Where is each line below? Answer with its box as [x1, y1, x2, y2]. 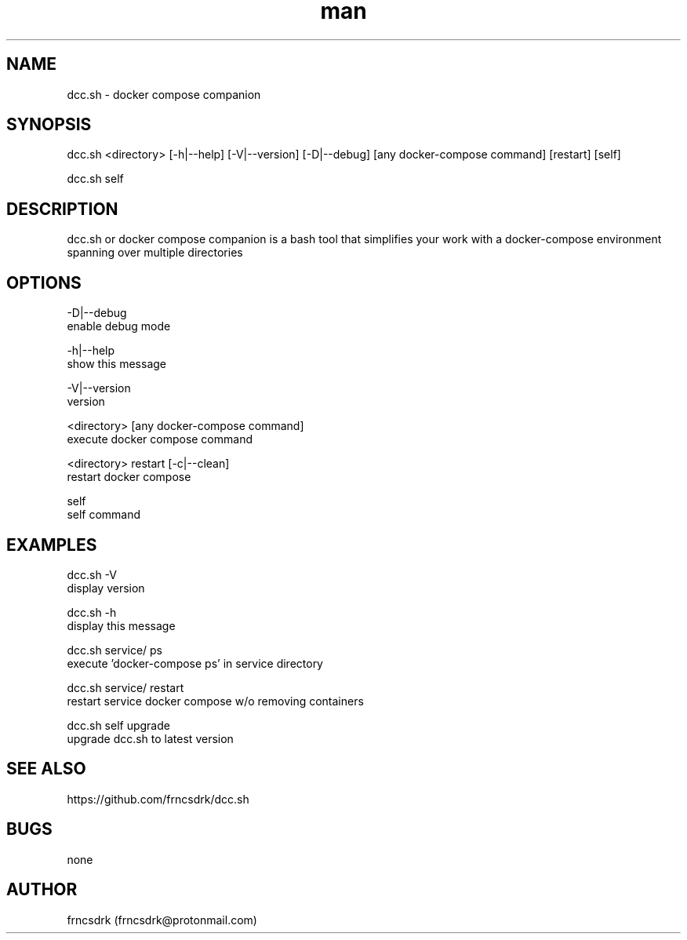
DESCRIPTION [6, 199, 118, 219]
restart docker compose [67, 470, 191, 484]
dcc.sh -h [67, 605, 117, 619]
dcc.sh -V [67, 567, 117, 581]
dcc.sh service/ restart [67, 680, 184, 694]
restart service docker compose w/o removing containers [67, 694, 364, 708]
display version [67, 581, 145, 595]
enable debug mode [67, 319, 171, 333]
